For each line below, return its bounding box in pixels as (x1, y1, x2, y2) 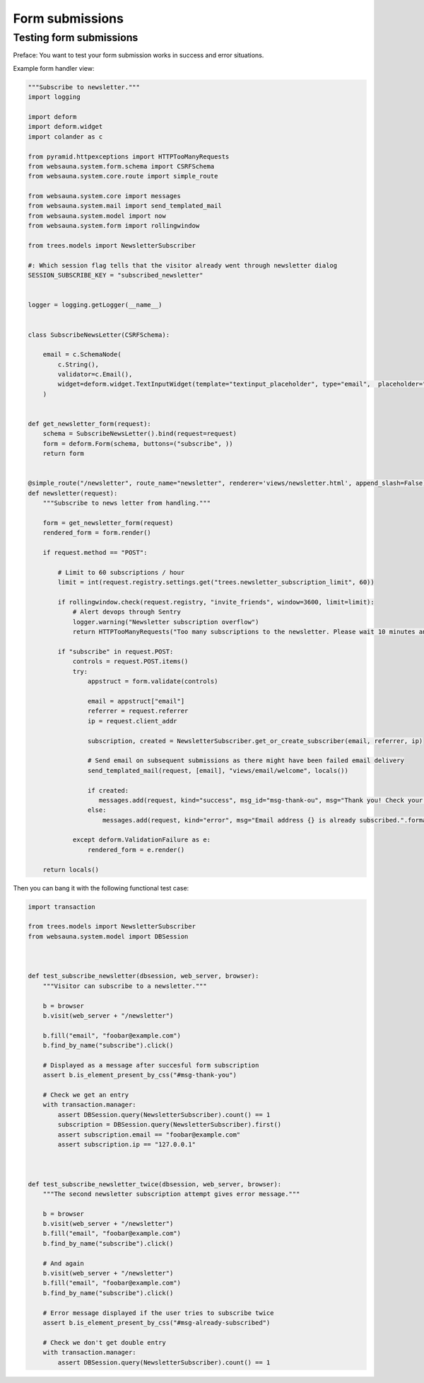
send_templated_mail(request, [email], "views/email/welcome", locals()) (87, 767, 349, 774)
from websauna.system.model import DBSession (28, 932, 189, 941)
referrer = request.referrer (87, 707, 189, 715)
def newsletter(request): (28, 489, 118, 497)
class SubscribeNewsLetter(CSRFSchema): (28, 331, 170, 339)
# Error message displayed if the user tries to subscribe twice (42, 1309, 274, 1316)
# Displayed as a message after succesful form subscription (42, 1061, 259, 1069)
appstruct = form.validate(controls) (87, 677, 218, 686)
